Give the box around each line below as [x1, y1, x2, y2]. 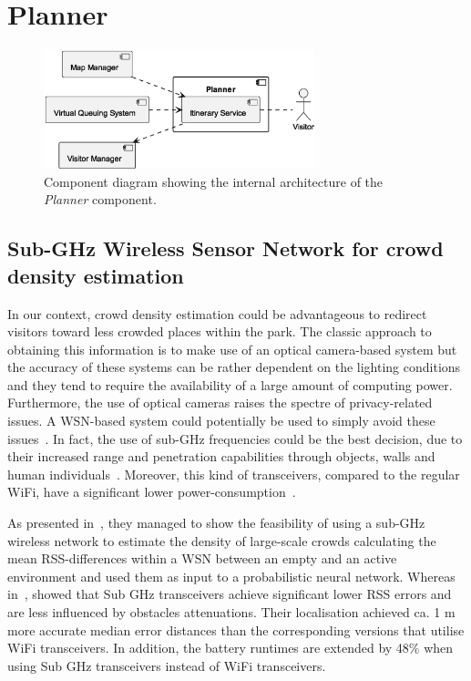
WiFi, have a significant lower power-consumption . [7, 482, 296, 501]
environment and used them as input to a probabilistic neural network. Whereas [7, 566, 456, 585]
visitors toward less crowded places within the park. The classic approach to [7, 322, 432, 341]
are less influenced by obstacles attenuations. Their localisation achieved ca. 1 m [7, 603, 456, 621]
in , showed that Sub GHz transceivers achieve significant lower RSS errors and [7, 584, 452, 604]
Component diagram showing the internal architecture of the [44, 171, 384, 191]
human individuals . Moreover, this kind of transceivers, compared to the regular [7, 464, 460, 483]
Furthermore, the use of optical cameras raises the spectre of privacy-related [7, 393, 433, 412]
